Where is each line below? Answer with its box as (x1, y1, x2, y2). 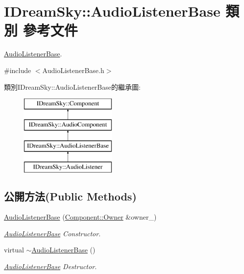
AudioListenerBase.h (42, 65, 104, 75)
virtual (4, 245, 24, 255)
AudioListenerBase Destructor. (4, 261, 97, 271)
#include (4, 65, 31, 75)
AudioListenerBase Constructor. (4, 228, 101, 238)
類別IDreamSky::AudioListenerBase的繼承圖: (4, 81, 141, 92)
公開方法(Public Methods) (4, 189, 137, 204)
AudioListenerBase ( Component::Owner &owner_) (4, 212, 157, 222)
